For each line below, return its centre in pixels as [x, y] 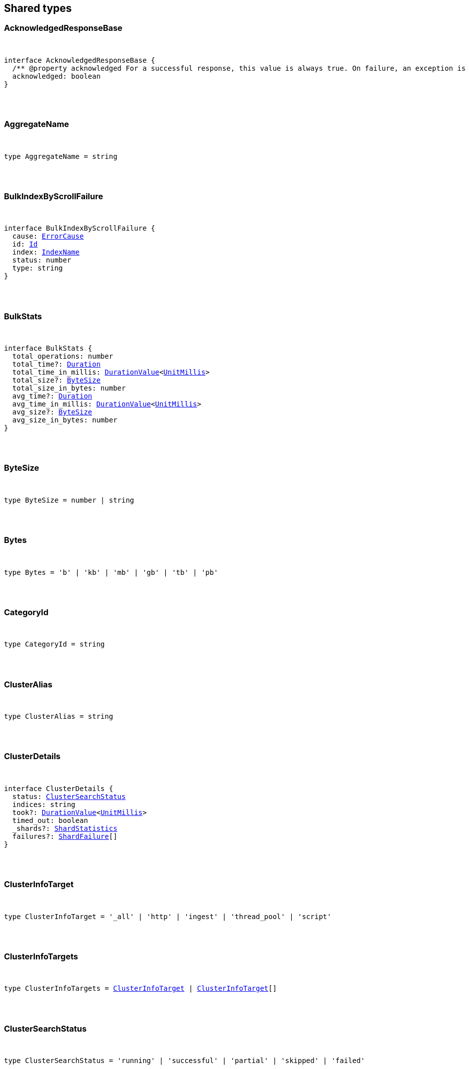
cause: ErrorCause [48, 236]
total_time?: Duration [56, 364]
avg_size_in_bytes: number [65, 420]
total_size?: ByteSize [56, 380]
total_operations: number [63, 356]
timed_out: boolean [50, 820]
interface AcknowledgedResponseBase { [80, 60]
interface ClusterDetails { [59, 788]
